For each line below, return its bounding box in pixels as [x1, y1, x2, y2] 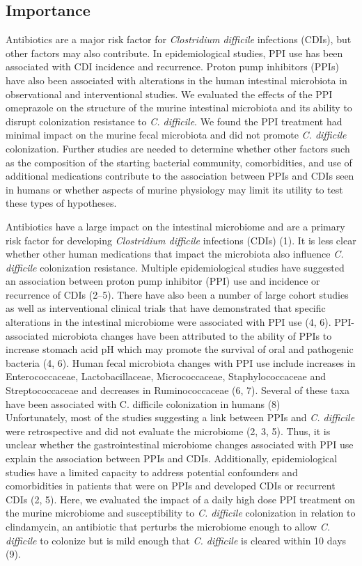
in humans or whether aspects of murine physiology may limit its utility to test [6, 182, 343, 196]
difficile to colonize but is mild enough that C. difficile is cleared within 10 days [6, 533, 347, 547]
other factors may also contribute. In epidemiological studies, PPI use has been [6, 45, 343, 60]
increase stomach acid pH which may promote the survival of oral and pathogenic [6, 342, 354, 356]
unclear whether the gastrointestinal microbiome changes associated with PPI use [6, 437, 354, 452]
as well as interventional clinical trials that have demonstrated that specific [6, 301, 326, 315]
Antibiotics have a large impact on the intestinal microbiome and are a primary [6, 219, 345, 233]
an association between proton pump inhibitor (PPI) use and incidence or [6, 274, 320, 288]
